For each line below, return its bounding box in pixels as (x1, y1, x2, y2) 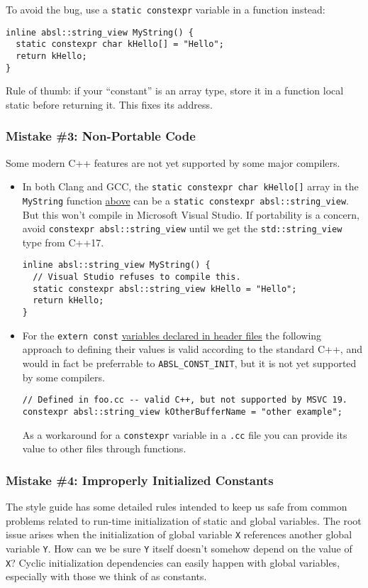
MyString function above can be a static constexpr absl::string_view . (22, 192, 349, 207)
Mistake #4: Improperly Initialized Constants (6, 471, 274, 489)
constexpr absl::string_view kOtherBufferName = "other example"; (22, 406, 342, 417)
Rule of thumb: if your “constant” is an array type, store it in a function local (6, 83, 344, 98)
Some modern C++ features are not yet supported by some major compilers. (6, 155, 340, 170)
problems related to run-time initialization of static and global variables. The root (6, 513, 362, 528)
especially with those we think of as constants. (6, 569, 207, 584)
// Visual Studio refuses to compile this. (33, 272, 241, 283)
